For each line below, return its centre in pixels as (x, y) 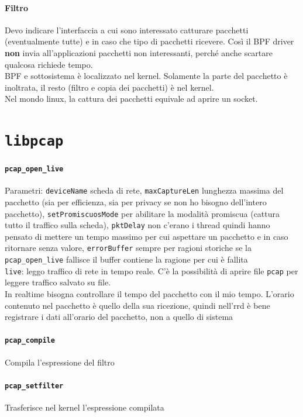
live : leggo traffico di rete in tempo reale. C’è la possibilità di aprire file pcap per (151, 270)
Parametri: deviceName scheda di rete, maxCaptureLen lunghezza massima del (144, 190)
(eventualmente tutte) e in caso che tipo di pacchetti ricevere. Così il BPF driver (149, 41)
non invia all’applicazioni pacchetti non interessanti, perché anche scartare (139, 52)
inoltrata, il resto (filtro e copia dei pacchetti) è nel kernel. (109, 87)
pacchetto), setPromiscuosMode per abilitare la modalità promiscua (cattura (142, 213)
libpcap (34, 141)
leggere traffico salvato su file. (58, 282)
